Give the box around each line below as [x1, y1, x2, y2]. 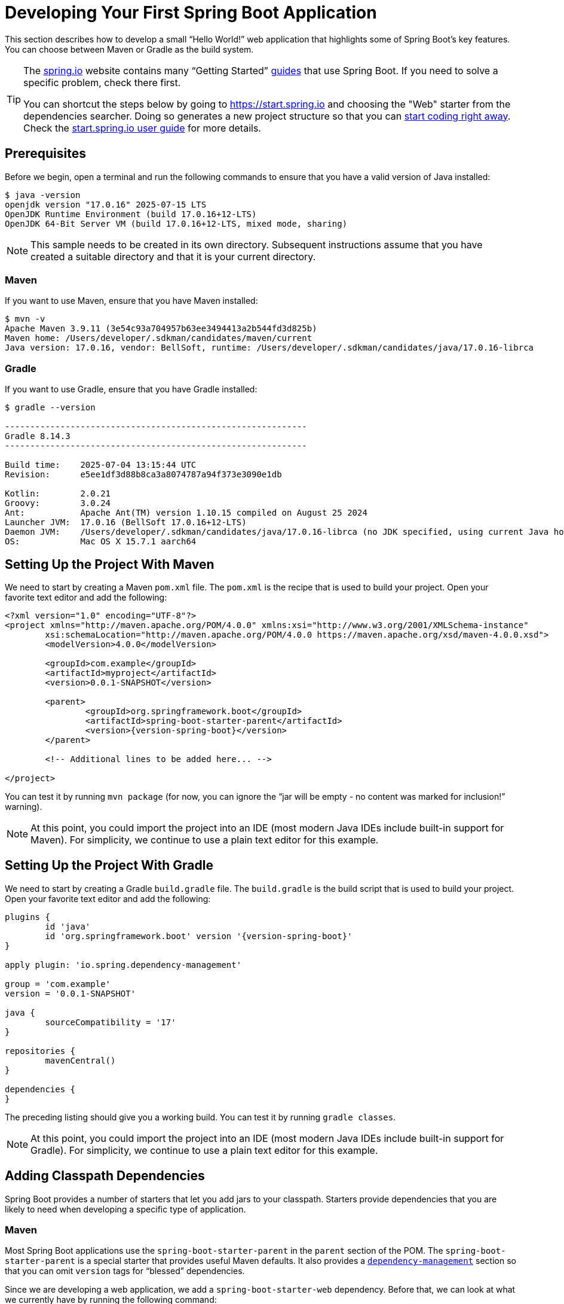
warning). [5, 801, 42, 812]
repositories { [5, 1046, 76, 1056]
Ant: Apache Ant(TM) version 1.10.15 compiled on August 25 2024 [5, 508, 367, 518]
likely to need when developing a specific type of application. [5, 1204, 246, 1214]
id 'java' [45, 921, 91, 931]
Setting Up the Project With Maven [5, 556, 214, 572]
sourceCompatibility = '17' [45, 1017, 176, 1027]
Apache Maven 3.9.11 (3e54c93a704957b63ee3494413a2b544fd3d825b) [5, 324, 317, 334]
